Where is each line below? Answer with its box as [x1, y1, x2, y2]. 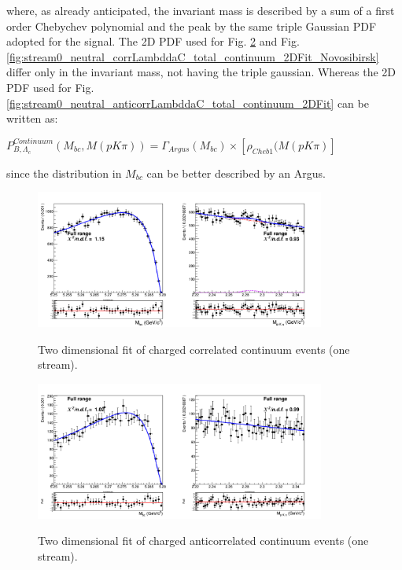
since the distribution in [6, 164, 122, 181]
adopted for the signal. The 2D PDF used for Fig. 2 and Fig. [6, 33, 300, 50]
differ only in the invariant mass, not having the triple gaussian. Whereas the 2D [6, 64, 396, 80]
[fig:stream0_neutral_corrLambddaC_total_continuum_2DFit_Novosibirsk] [6, 48, 379, 64]
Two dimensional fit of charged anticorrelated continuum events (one [38, 532, 369, 549]
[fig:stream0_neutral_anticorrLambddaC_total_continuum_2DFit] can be [6, 94, 369, 111]
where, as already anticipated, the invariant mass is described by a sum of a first [6, 2, 395, 18]
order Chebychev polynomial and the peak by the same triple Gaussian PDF [6, 17, 377, 34]
